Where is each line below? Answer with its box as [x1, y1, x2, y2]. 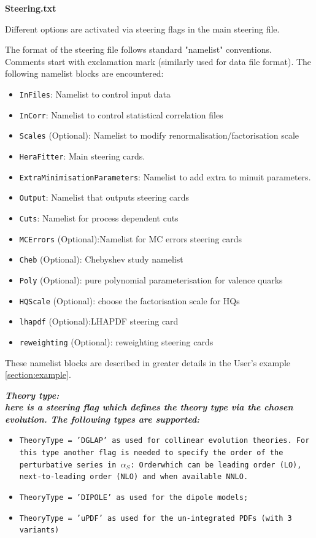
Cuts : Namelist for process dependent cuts [19, 211, 179, 224]
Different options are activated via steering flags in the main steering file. [5, 22, 280, 35]
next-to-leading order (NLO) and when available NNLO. [19, 472, 249, 482]
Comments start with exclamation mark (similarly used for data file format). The [5, 55, 312, 67]
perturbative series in [19, 460, 117, 469]
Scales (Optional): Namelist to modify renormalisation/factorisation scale [19, 129, 299, 142]
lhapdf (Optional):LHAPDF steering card [19, 315, 179, 328]
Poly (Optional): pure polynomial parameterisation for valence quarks [19, 273, 283, 286]
